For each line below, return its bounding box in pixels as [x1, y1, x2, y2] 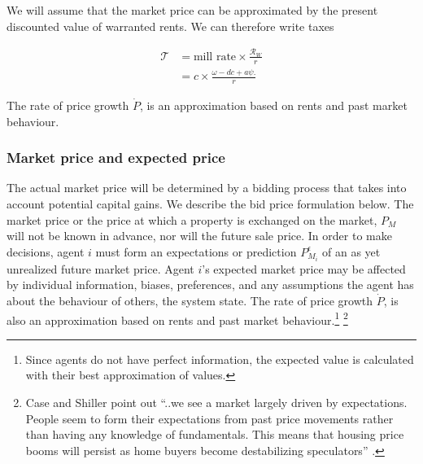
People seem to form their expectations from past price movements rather [25, 409, 394, 427]
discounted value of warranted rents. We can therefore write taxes [7, 17, 334, 34]
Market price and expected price [7, 147, 225, 168]
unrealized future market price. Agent [7, 260, 194, 277]
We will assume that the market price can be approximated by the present [7, 2, 378, 18]
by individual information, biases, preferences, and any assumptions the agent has [7, 276, 414, 293]
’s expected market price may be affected [202, 260, 406, 277]
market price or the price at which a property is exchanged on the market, [7, 211, 377, 228]
